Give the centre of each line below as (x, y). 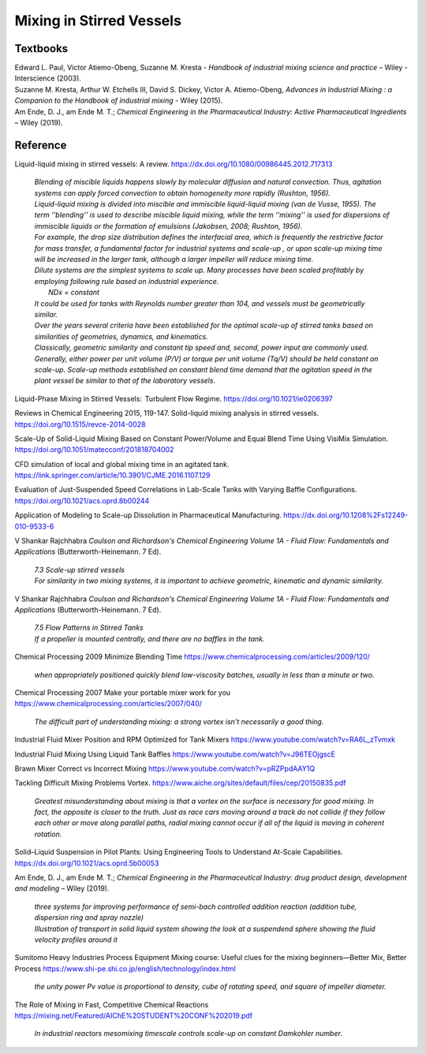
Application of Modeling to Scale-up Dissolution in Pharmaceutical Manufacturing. (148, 515)
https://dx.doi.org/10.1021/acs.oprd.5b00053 (87, 863)
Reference (41, 145)
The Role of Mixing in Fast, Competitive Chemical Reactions (112, 1004)
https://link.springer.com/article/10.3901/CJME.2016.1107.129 (112, 475)
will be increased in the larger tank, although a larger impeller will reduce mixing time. (174, 260)
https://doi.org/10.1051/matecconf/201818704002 (94, 450)
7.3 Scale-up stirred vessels (80, 570)
